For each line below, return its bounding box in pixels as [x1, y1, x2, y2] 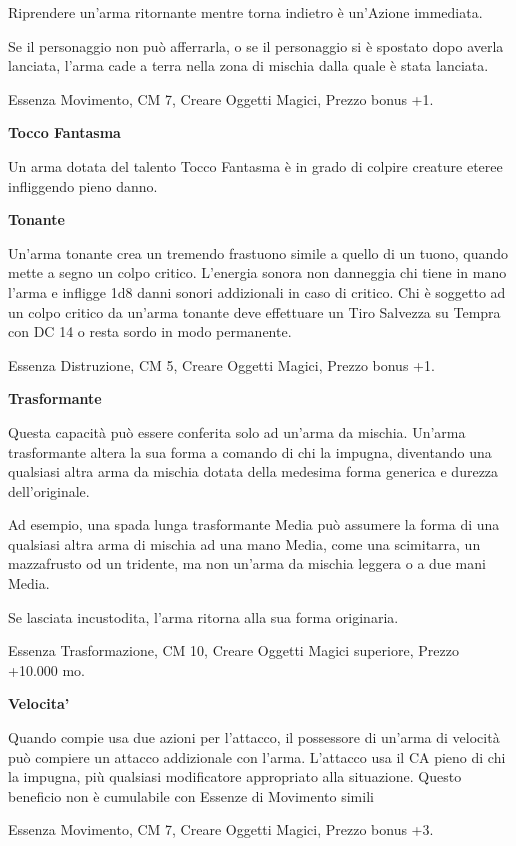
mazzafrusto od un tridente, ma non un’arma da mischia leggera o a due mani [8, 553, 486, 574]
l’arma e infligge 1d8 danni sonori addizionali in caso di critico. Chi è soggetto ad [8, 281, 506, 302]
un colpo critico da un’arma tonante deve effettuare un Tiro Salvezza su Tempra [8, 301, 501, 322]
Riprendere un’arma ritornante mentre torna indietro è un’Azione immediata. [8, 2, 483, 22]
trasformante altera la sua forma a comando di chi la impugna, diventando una [8, 441, 492, 462]
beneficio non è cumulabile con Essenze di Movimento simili [8, 785, 374, 806]
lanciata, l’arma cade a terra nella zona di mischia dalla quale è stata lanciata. [8, 55, 489, 76]
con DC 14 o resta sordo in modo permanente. [8, 321, 292, 342]
